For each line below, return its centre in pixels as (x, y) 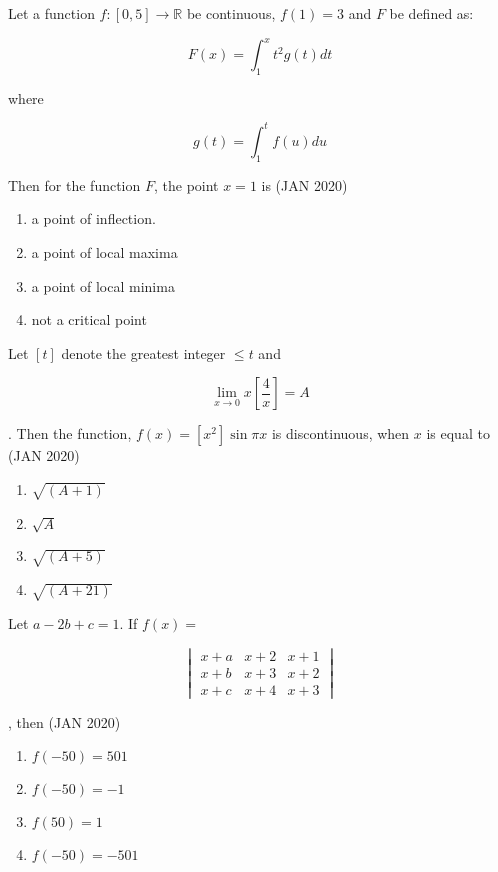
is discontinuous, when (340, 433)
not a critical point (89, 319)
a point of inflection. (93, 218)
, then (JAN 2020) (64, 721)
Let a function (51, 13)
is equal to (458, 433)
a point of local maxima (104, 251)
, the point (186, 184)
